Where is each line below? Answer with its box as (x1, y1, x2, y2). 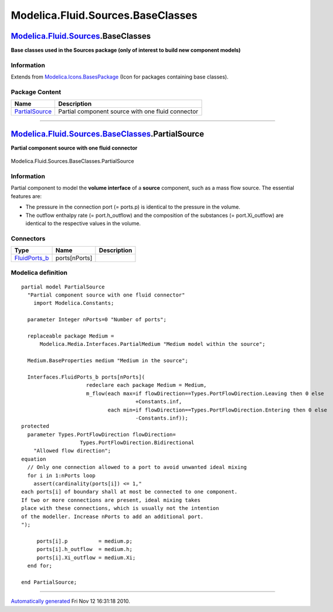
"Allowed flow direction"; (33, 447, 111, 454)
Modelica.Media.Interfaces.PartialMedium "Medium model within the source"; (39, 341, 266, 348)
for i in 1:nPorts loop (27, 472, 96, 479)
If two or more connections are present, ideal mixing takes (21, 497, 201, 504)
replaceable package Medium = (27, 333, 114, 339)
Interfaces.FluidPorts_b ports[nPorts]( (27, 373, 145, 380)
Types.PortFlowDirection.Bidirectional (80, 440, 195, 446)
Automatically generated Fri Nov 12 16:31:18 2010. (11, 598, 130, 605)
